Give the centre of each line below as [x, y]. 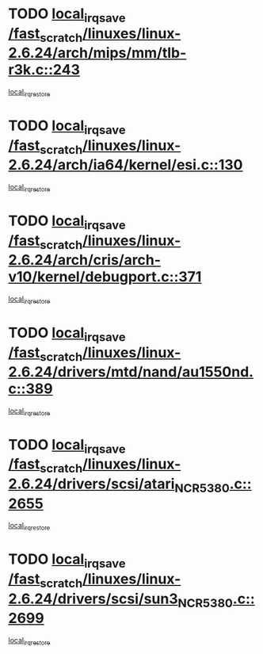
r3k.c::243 [44, 70]
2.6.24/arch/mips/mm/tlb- [97, 53]
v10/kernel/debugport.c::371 [105, 277]
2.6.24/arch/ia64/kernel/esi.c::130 [126, 165]
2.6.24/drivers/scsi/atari [91, 484]
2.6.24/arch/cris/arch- [84, 260]
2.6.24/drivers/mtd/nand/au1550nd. [131, 372]
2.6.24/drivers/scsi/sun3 [93, 599]
